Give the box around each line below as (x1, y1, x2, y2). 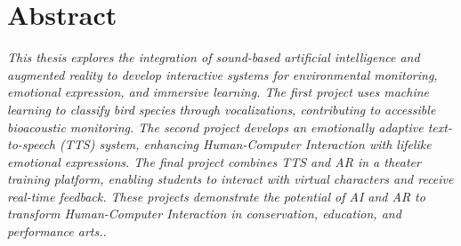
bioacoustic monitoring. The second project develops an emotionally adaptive (7, 117, 424, 136)
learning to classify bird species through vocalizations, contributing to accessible (7, 99, 436, 118)
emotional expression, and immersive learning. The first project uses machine (7, 83, 430, 101)
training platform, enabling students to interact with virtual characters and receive (7, 170, 454, 188)
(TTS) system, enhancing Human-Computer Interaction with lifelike (60, 135, 432, 154)
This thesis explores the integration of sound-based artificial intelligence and (7, 48, 420, 67)
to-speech (7, 135, 56, 154)
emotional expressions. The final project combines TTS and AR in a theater (7, 152, 421, 171)
